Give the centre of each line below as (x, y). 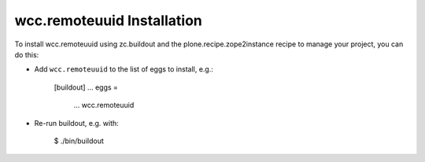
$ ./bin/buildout (79, 141)
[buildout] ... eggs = (86, 87)
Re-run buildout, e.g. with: (77, 123)
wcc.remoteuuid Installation (108, 20)
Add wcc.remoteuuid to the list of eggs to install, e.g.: (124, 69)
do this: (27, 54)
